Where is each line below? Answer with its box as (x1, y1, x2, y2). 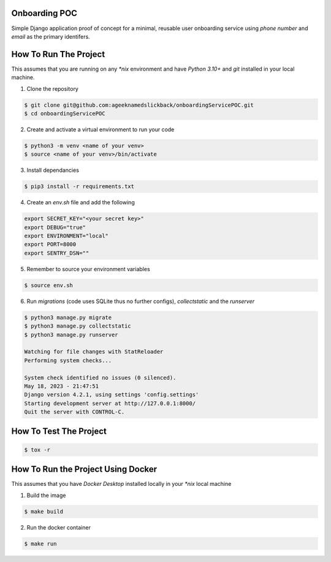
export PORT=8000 (24, 241, 77, 248)
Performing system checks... (24, 356, 112, 364)
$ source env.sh (24, 282, 74, 288)
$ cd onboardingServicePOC (24, 110, 105, 117)
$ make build (24, 508, 64, 515)
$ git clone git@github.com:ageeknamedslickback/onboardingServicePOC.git (24, 101, 254, 109)
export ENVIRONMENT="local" (24, 233, 108, 239)
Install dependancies (26, 166, 80, 174)
